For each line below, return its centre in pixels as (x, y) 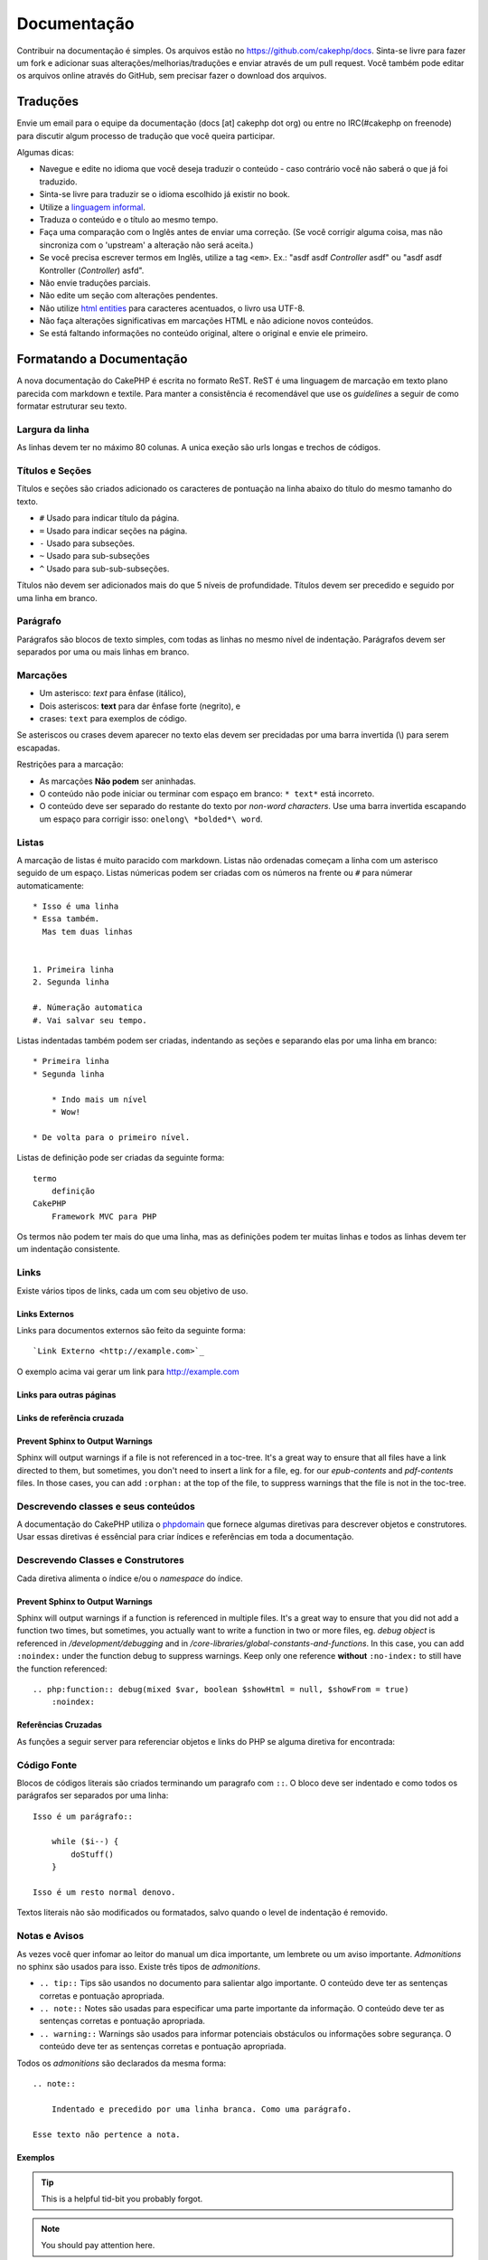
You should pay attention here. (98, 2246)
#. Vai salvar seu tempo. (90, 1020)
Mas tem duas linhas (88, 932)
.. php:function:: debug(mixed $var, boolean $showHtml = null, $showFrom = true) (221, 1689)
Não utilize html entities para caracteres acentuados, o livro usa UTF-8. (172, 308)
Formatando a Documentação (102, 359)
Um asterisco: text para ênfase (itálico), (113, 693)
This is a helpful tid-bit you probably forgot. (122, 2199)
